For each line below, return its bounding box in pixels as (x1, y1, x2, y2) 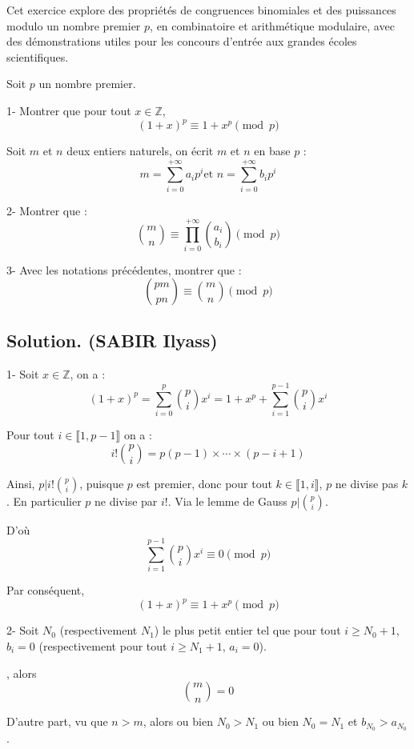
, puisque (79, 475, 124, 491)
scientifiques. (6, 48, 69, 65)
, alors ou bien (143, 713, 213, 730)
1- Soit (6, 366, 39, 383)
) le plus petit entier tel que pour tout (154, 622, 341, 639)
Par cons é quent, (6, 582, 85, 599)
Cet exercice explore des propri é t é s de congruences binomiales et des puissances (6, 2, 396, 18)
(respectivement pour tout (38, 638, 167, 655)
